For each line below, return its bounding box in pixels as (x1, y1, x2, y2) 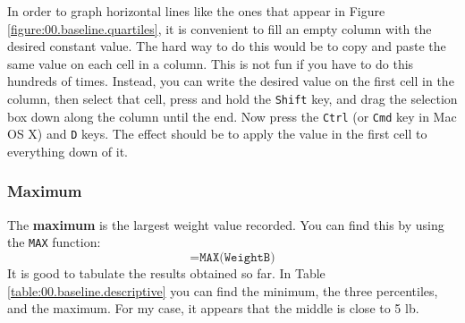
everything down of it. (7, 141, 129, 160)
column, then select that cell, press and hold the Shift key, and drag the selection (7, 89, 458, 107)
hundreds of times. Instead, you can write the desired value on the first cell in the (7, 72, 454, 90)
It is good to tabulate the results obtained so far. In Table (7, 264, 325, 282)
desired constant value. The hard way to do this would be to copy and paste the (7, 37, 446, 55)
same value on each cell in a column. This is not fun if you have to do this (7, 54, 414, 72)
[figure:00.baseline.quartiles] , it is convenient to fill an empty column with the (7, 19, 432, 38)
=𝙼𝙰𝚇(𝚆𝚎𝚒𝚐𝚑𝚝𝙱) (190, 251, 275, 264)
